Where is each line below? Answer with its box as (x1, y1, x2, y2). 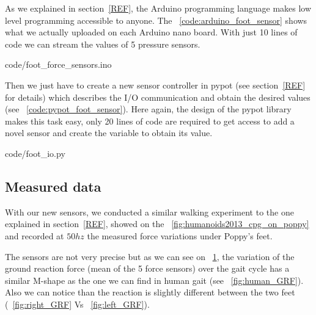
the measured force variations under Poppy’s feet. (87, 229, 273, 242)
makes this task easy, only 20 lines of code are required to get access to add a (5, 114, 295, 127)
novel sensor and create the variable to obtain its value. (5, 126, 213, 139)
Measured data (5, 176, 101, 195)
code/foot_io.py (5, 147, 65, 159)
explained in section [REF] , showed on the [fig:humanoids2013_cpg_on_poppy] (5, 217, 309, 230)
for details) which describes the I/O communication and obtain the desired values (5, 90, 310, 103)
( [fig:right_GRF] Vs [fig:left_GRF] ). (5, 297, 150, 310)
